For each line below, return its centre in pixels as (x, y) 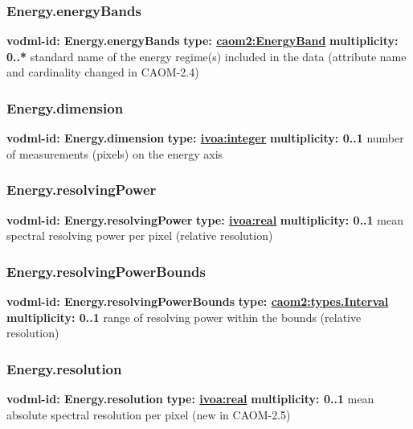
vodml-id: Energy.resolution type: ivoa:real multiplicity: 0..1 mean (190, 399)
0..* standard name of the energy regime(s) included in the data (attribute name (206, 56)
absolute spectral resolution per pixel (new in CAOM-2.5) (149, 414)
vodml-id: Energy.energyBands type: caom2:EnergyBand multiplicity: (202, 41)
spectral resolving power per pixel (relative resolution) (140, 235)
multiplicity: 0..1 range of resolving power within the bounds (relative (184, 317)
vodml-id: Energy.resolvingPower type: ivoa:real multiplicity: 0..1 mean (205, 219)
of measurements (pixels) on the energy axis (115, 153)
